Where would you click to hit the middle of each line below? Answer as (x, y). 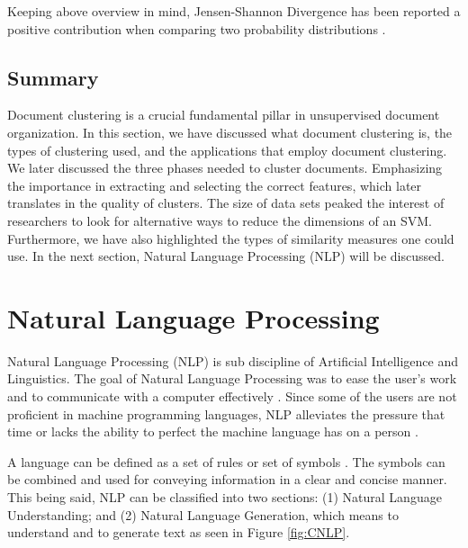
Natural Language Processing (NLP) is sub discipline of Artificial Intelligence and (233, 360)
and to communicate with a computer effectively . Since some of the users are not (232, 396)
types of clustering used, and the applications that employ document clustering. (227, 150)
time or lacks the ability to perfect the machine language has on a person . (213, 431)
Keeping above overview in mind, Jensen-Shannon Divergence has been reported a (234, 11)
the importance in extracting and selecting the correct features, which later (215, 185)
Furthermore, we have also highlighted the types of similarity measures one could (231, 238)
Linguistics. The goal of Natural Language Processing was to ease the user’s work (232, 378)
